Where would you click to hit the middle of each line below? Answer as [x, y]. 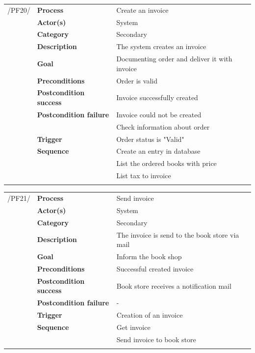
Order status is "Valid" [150, 139]
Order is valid [137, 80]
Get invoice [133, 327]
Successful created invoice [155, 268]
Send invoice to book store [156, 339]
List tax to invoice [144, 176]
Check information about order [163, 126]
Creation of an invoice [150, 315]
